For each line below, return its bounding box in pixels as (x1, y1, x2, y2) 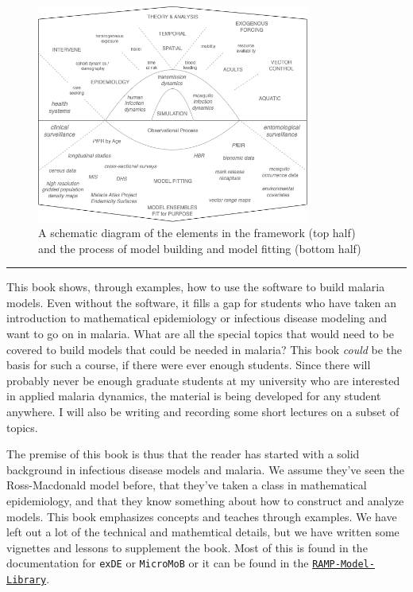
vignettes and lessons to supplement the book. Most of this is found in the (6, 539, 368, 555)
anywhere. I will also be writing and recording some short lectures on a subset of (6, 403, 399, 420)
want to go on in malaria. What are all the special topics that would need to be (6, 325, 394, 342)
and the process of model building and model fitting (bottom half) (38, 240, 361, 256)
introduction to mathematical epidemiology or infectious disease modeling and (6, 310, 388, 326)
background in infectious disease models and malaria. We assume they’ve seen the (6, 461, 405, 477)
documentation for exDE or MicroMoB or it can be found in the (6, 555, 309, 571)
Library (6, 574, 47, 586)
